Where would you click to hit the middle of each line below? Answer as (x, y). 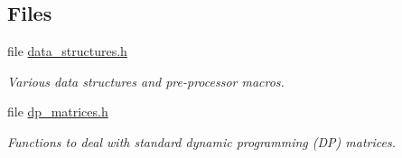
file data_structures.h (67, 51)
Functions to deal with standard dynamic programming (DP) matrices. (201, 141)
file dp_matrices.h (58, 112)
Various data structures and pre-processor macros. (146, 81)
